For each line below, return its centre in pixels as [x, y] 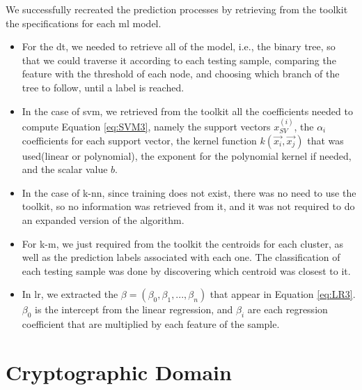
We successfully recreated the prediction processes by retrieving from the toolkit [177, 9]
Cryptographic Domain [119, 372]
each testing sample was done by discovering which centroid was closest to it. [186, 270]
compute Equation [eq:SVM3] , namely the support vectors [146, 126]
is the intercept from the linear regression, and [134, 309]
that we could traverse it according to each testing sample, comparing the [179, 60]
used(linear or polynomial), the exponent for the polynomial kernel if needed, [187, 155]
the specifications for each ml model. [84, 23]
